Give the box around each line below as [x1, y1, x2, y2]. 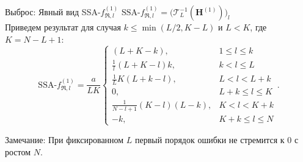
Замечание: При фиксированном [5, 133, 124, 146]
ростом [5, 145, 31, 158]
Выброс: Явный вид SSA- [5, 5, 101, 18]
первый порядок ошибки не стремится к [135, 133, 285, 146]
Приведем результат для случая [5, 21, 121, 33]
